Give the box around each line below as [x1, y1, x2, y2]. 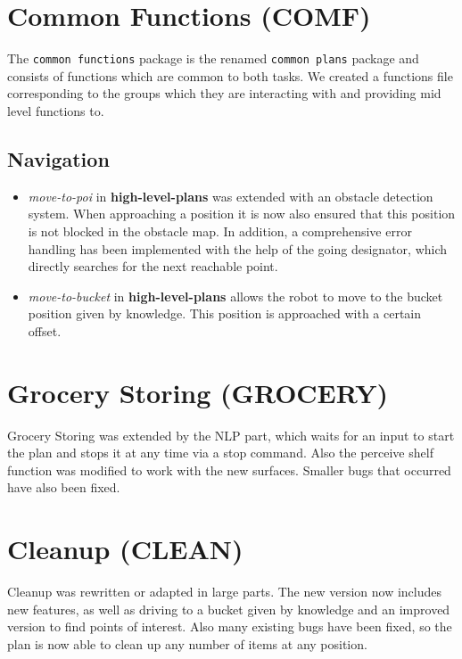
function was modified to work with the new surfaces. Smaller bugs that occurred [7, 460, 451, 479]
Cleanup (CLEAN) [7, 531, 243, 567]
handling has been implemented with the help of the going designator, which [28, 239, 448, 258]
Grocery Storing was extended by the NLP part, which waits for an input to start [7, 425, 455, 444]
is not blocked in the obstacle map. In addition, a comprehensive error [28, 221, 412, 240]
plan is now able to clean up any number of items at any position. [7, 634, 367, 653]
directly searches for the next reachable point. [28, 257, 278, 276]
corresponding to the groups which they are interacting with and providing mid [7, 84, 441, 103]
